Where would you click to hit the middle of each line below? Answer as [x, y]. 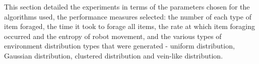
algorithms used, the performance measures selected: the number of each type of [128, 16]
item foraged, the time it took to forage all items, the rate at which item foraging [129, 26]
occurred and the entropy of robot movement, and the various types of [113, 36]
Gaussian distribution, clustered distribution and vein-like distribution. [114, 55]
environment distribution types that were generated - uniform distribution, [119, 46]
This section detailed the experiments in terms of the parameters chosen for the [127, 6]
